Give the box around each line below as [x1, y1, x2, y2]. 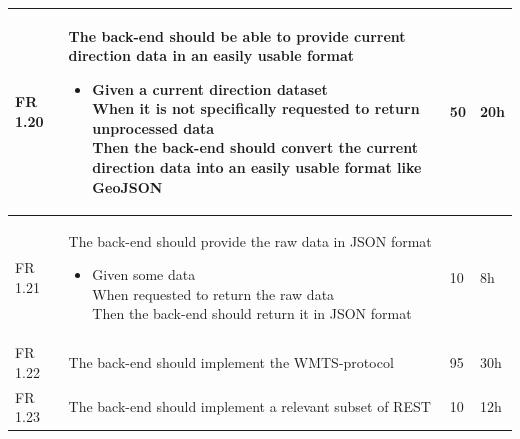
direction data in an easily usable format [68, 45, 355, 66]
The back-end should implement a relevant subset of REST [68, 396, 431, 417]
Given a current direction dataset [92, 78, 328, 99]
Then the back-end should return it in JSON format [92, 303, 412, 324]
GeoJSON [92, 176, 163, 197]
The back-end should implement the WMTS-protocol [68, 351, 394, 372]
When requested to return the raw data [92, 283, 335, 304]
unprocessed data [92, 117, 215, 138]
